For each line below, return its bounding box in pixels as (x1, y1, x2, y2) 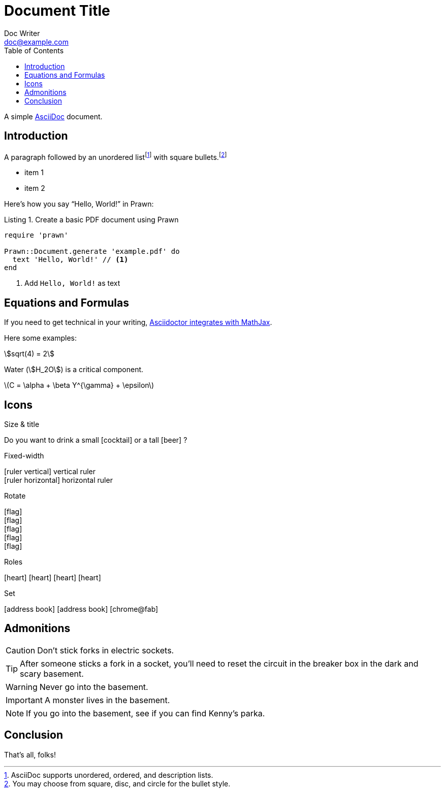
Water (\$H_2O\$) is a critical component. (4, 365, 144, 374)
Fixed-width (4, 451, 44, 460)
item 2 (24, 184, 45, 193)
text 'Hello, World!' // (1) (12, 255, 129, 264)
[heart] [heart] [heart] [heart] (4, 573, 101, 582)
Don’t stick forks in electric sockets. (37, 645, 174, 655)
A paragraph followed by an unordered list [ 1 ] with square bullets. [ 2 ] (4, 151, 227, 161)
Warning (6, 681, 38, 692)
